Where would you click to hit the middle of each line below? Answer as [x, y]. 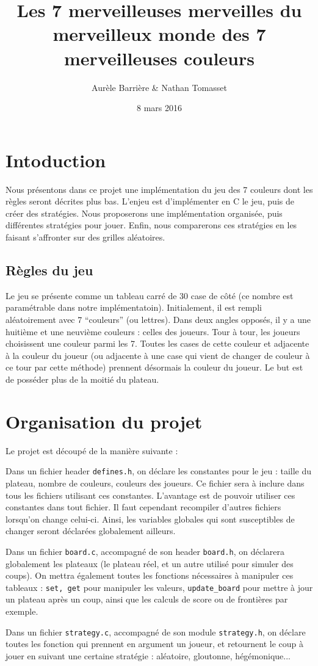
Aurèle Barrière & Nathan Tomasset [159, 87]
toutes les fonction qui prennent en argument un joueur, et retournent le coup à [155, 644]
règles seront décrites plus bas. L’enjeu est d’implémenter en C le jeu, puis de [150, 201]
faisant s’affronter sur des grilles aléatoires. [85, 237]
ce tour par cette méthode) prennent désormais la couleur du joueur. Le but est [154, 367]
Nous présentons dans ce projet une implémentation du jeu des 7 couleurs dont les [159, 189]
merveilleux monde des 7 [159, 34]
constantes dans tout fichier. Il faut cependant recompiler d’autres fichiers [143, 507]
